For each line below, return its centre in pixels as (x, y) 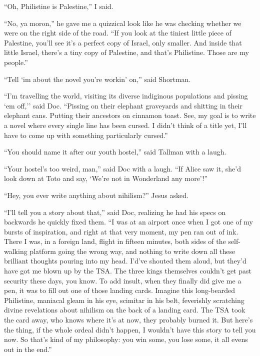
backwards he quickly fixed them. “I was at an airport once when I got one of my (129, 222)
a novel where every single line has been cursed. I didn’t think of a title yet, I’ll (125, 125)
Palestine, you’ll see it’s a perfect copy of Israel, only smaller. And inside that (123, 42)
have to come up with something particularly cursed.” (86, 135)
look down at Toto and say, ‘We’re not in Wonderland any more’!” (106, 178)
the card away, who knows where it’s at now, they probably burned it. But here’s (128, 320)
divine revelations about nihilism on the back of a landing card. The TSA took (125, 310)
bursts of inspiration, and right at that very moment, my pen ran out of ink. (121, 231)
